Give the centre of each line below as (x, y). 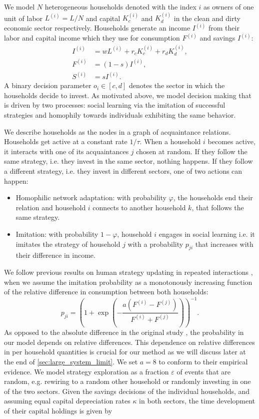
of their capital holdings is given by (58, 410)
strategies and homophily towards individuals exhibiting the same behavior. (120, 115)
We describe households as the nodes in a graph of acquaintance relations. (117, 131)
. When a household (170, 141)
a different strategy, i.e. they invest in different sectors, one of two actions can (123, 171)
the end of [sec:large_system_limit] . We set (71, 362)
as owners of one (229, 7)
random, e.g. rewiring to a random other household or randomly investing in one (127, 381)
